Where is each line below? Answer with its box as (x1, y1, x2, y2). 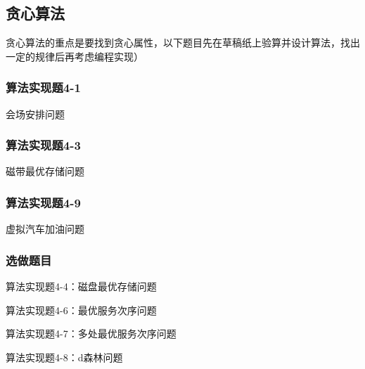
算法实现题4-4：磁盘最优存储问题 (6, 279, 157, 294)
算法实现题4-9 (6, 193, 81, 211)
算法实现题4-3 (6, 136, 81, 154)
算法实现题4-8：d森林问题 (6, 349, 123, 364)
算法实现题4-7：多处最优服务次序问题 (6, 326, 177, 341)
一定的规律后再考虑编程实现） (6, 48, 143, 63)
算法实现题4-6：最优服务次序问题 (6, 302, 157, 317)
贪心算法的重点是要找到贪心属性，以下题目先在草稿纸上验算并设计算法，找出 (6, 35, 360, 50)
